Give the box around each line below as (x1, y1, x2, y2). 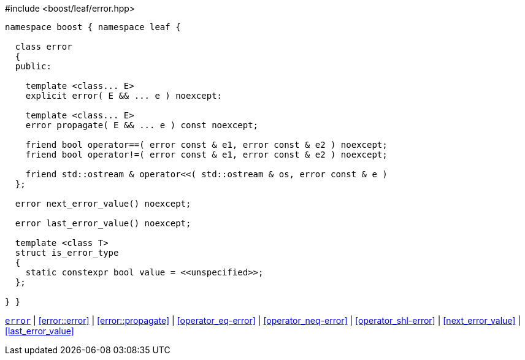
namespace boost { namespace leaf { (5, 22, 181, 32)
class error (15, 42, 72, 52)
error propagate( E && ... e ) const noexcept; (25, 120, 259, 130)
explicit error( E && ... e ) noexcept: (25, 91, 223, 101)
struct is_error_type (15, 248, 119, 258)
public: (15, 61, 52, 71)
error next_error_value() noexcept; (15, 199, 191, 209)
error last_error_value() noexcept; (15, 218, 191, 228)
